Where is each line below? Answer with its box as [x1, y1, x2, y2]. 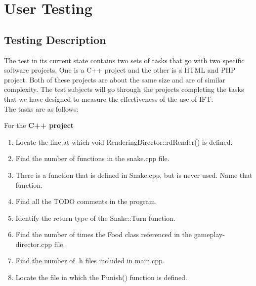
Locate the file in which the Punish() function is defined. [15, 272, 187, 283]
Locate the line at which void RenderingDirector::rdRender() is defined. [15, 136, 233, 147]
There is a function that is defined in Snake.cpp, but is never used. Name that [15, 169, 253, 180]
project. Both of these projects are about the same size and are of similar [4, 74, 225, 84]
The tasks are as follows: [4, 103, 79, 114]
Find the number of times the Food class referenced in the [15, 229, 192, 240]
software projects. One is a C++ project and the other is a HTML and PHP [4, 65, 236, 75]
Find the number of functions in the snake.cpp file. [15, 153, 170, 163]
